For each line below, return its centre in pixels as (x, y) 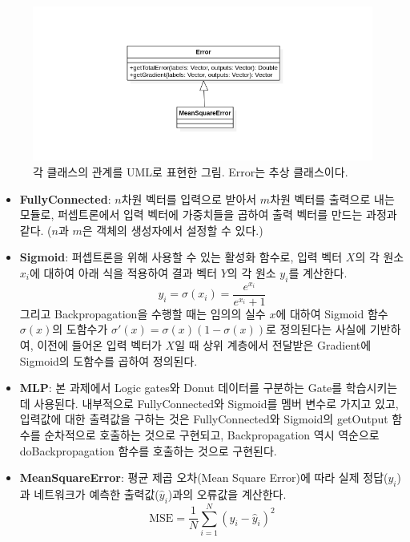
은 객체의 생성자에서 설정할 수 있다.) (173, 230)
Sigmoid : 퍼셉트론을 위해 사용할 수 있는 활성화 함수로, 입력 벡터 (181, 257)
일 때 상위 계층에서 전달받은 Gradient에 (273, 345)
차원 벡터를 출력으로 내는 (332, 198)
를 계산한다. (318, 272)
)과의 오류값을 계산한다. (227, 493)
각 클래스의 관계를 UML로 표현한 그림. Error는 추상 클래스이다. (191, 171)
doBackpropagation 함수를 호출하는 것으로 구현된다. (148, 450)
